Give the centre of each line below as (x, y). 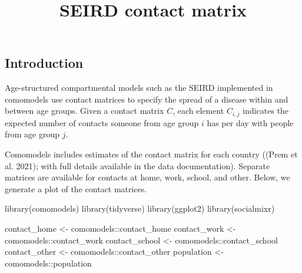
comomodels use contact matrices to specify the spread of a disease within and (147, 99)
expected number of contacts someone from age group (102, 122)
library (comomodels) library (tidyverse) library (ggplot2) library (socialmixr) (140, 208)
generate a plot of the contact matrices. (76, 188)
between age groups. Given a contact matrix (84, 111)
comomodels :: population (48, 263)
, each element (198, 111)
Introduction (44, 63)
